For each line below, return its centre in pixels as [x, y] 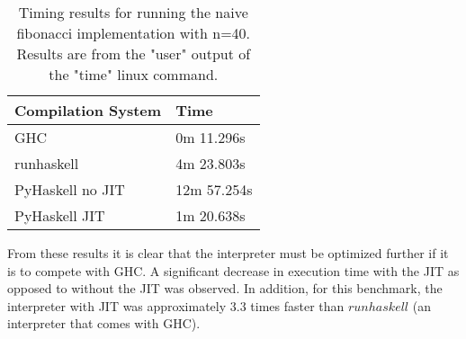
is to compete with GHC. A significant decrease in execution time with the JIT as [233, 270]
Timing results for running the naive [133, 12]
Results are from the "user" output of [134, 54]
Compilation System [88, 110]
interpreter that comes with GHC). [104, 323]
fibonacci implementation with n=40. [134, 33]
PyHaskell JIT [60, 215]
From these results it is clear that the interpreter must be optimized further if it [228, 253]
